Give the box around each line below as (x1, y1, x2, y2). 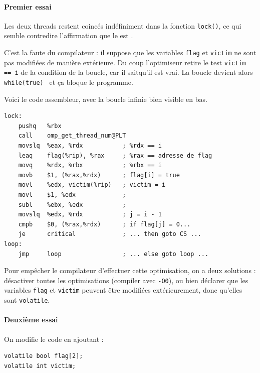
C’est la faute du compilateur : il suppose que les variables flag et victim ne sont (4, 47, 256, 58)
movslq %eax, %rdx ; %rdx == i (18, 142, 162, 150)
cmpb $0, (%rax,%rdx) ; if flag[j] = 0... (18, 220, 191, 228)
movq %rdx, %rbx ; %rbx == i (18, 162, 162, 169)
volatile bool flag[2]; (4, 352, 83, 360)
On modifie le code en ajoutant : (4, 333, 104, 344)
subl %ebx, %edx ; (18, 201, 126, 208)
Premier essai (4, 1, 52, 12)
